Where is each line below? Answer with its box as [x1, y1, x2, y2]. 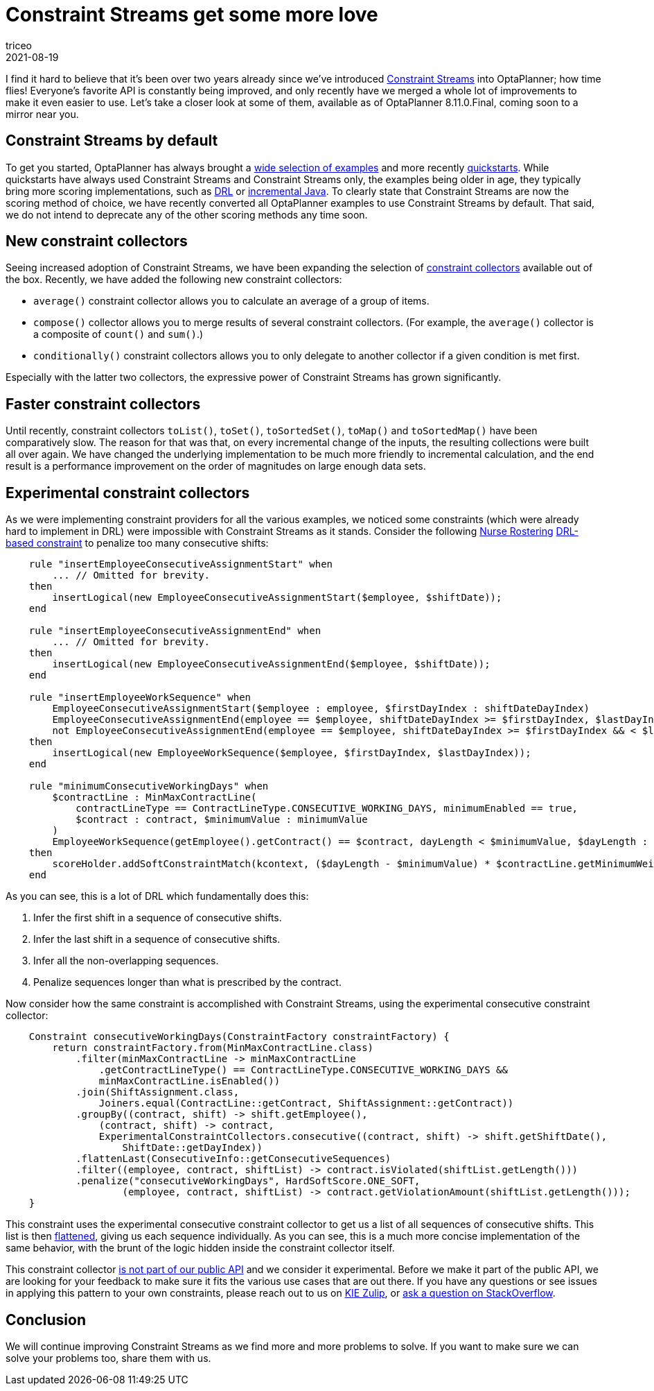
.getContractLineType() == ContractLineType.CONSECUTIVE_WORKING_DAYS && [98, 1064, 508, 1076]
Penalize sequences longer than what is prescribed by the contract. [33, 976, 342, 989]
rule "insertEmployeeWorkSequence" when [28, 692, 251, 703]
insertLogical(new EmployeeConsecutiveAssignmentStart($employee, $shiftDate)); [52, 592, 502, 604]
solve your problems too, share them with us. [6, 1351, 211, 1364]
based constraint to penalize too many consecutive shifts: [6, 537, 269, 549]
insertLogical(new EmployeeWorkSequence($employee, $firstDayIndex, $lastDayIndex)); [52, 747, 531, 759]
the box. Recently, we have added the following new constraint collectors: [6, 273, 342, 286]
